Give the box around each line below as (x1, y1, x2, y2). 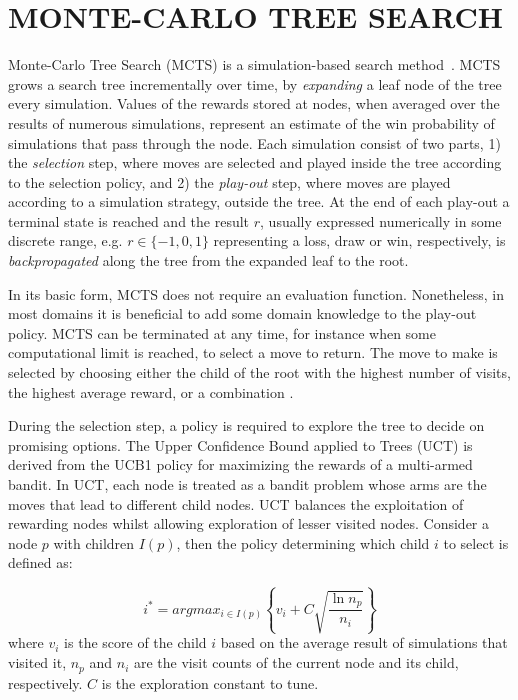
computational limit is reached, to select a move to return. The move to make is (8, 342, 498, 363)
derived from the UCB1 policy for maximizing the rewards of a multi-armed (8, 454, 473, 475)
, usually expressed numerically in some (260, 210, 502, 231)
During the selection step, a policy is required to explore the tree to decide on (8, 415, 485, 436)
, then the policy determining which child (176, 532, 430, 553)
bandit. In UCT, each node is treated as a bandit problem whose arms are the (8, 474, 487, 494)
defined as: (8, 552, 73, 573)
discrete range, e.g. (8, 230, 123, 251)
